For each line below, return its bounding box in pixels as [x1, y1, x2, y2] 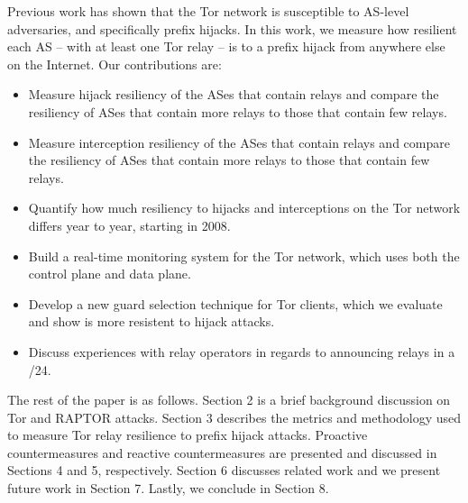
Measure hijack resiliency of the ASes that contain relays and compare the [28, 85, 439, 104]
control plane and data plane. [28, 264, 191, 283]
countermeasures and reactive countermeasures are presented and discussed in [7, 443, 437, 462]
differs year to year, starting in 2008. [28, 215, 231, 234]
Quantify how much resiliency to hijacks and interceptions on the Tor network [28, 198, 461, 217]
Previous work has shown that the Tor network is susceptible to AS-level [7, 2, 409, 20]
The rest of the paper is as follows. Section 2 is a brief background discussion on [7, 390, 451, 409]
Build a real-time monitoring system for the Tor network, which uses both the [28, 246, 460, 265]
